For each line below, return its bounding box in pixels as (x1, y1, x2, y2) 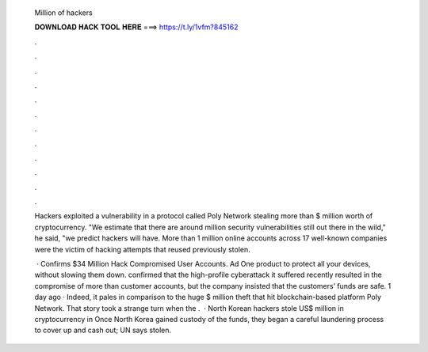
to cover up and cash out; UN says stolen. (34, 325, 172, 335)
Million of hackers (34, 8, 93, 17)
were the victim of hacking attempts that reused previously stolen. (34, 244, 251, 254)
